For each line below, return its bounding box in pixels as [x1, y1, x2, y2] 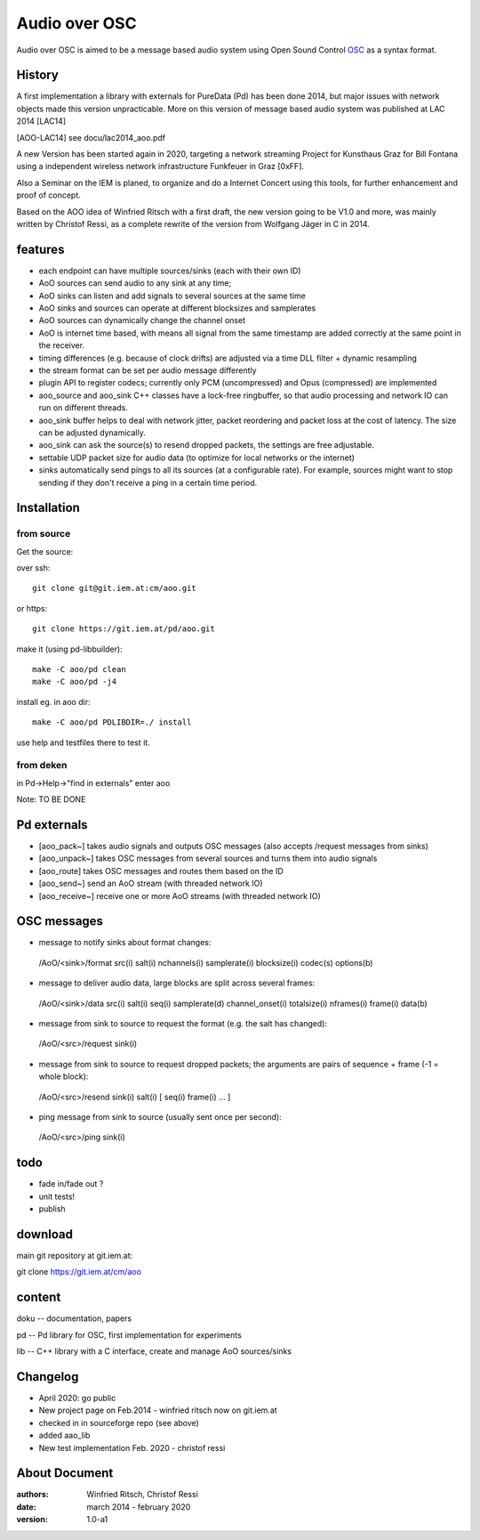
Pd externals [16, 817, 88, 832]
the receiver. [38, 340, 84, 351]
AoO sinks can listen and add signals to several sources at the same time [38, 290, 306, 301]
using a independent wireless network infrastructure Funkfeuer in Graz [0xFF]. [16, 161, 305, 172]
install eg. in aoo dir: [16, 696, 91, 707]
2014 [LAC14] [16, 116, 67, 126]
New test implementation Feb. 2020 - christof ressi [38, 1442, 226, 1453]
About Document [16, 1465, 114, 1481]
